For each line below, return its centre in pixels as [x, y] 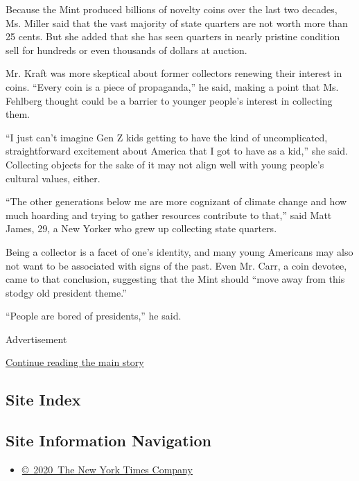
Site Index [43, 400]
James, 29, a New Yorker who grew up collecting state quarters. [141, 228]
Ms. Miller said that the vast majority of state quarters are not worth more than [177, 23]
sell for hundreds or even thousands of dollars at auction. [126, 50]
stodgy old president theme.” [66, 292]
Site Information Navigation [108, 440]
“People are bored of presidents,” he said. [94, 316]
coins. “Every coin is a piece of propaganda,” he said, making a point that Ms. [172, 86]
